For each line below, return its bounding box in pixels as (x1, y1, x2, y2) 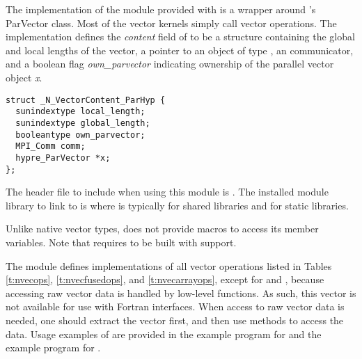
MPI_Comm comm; (15, 141, 86, 152)
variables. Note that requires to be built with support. (6, 234, 237, 249)
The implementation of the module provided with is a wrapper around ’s (6, 2, 316, 16)
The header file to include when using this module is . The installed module (6, 184, 329, 199)
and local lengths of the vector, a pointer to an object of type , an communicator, (6, 42, 354, 57)
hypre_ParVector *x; (15, 152, 111, 163)
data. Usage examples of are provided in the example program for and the (6, 326, 322, 341)
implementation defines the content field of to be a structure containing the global (6, 29, 355, 44)
